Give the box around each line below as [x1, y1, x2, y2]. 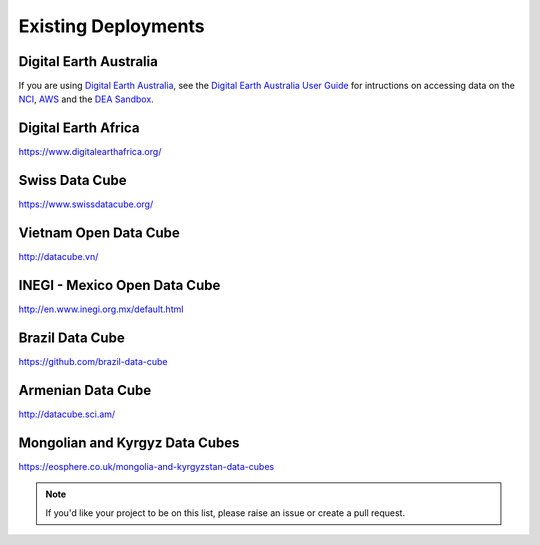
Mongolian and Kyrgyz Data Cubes [18, 434, 240, 451]
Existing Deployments [18, 15, 205, 37]
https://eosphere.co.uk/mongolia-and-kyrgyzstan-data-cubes [18, 460, 275, 472]
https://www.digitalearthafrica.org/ [18, 146, 162, 158]
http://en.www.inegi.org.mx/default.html [18, 303, 184, 315]
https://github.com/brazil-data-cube [18, 355, 168, 367]
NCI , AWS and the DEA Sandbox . [18, 93, 154, 105]
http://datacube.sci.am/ [18, 408, 116, 420]
